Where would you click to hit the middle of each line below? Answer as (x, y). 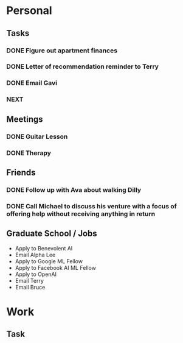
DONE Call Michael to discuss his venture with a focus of (92, 206)
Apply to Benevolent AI (44, 248)
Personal (29, 11)
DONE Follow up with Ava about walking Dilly (74, 189)
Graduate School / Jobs (52, 234)
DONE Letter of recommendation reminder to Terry (83, 66)
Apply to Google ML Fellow (49, 261)
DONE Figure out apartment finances (62, 51)
